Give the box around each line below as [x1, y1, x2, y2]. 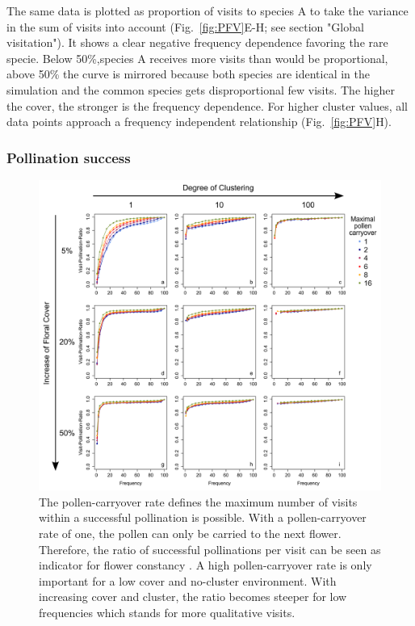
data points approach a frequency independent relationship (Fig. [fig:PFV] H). [6, 113, 392, 130]
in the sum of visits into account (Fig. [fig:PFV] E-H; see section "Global [6, 18, 364, 35]
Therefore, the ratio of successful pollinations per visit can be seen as [39, 540, 381, 557]
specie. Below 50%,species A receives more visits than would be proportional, [6, 49, 388, 66]
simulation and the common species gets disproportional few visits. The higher [6, 81, 395, 98]
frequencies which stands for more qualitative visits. [39, 603, 296, 620]
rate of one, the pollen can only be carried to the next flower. [39, 525, 342, 541]
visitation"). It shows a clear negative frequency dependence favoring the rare [6, 34, 388, 51]
